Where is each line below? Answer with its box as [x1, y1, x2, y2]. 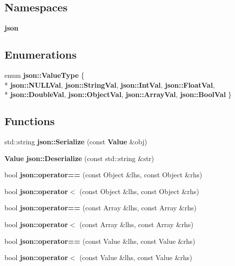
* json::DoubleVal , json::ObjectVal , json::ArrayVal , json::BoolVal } [4, 89, 232, 100]
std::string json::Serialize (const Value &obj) [4, 136, 147, 146]
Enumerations [4, 47, 77, 62]
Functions [4, 113, 55, 129]
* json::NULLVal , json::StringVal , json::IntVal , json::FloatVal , [4, 79, 215, 90]
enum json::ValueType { [4, 70, 85, 80]
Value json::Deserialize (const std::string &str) [4, 153, 155, 163]
